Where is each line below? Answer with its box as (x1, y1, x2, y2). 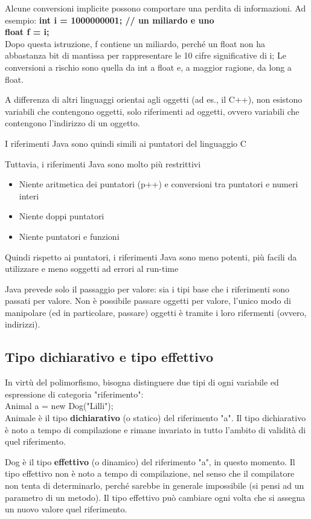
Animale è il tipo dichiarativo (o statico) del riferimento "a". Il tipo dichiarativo (5, 411, 306, 424)
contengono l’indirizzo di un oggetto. (5, 117, 140, 129)
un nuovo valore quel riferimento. (5, 503, 127, 515)
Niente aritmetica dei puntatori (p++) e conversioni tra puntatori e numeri (19, 178, 298, 190)
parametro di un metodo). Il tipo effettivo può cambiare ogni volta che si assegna (5, 491, 306, 503)
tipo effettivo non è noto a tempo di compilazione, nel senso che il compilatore (5, 467, 295, 480)
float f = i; (5, 25, 50, 38)
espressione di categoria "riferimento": (5, 387, 144, 400)
